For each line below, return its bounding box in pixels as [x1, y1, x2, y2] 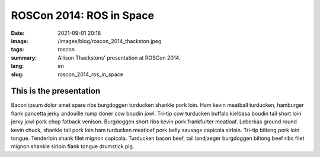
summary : [11, 54, 37, 61]
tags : [11, 46, 24, 53]
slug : [11, 71, 24, 78]
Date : [11, 30, 25, 37]
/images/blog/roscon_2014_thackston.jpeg [57, 37, 162, 44]
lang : [11, 63, 24, 70]
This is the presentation [11, 86, 101, 96]
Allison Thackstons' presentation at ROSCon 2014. [57, 54, 181, 61]
